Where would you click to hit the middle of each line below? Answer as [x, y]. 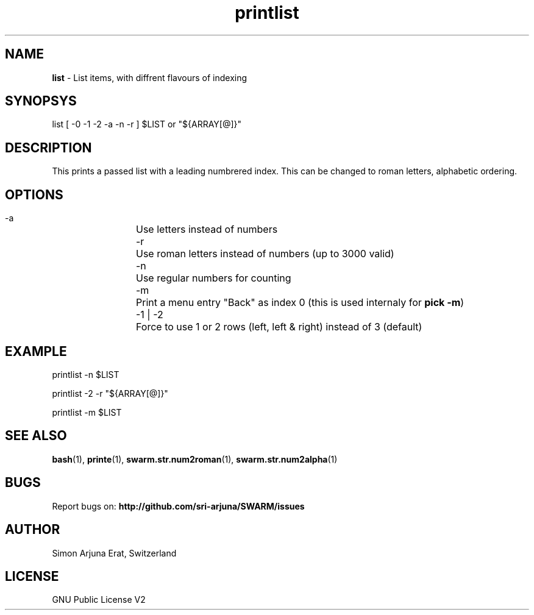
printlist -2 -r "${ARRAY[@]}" [110, 393]
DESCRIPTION [48, 148]
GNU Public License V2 [99, 600]
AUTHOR [33, 530]
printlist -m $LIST [87, 412]
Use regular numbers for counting [214, 278]
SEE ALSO [36, 436]
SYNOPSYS [41, 101]
